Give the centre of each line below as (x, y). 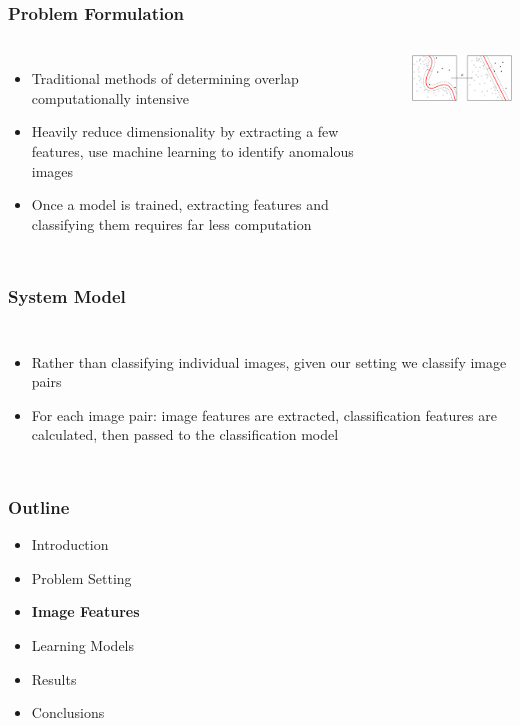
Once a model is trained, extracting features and (180, 204)
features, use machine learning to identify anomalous (192, 151)
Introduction (70, 544)
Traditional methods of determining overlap (165, 78)
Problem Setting (81, 577)
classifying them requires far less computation (171, 223)
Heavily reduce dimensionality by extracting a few (185, 131)
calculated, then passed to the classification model (185, 434)
